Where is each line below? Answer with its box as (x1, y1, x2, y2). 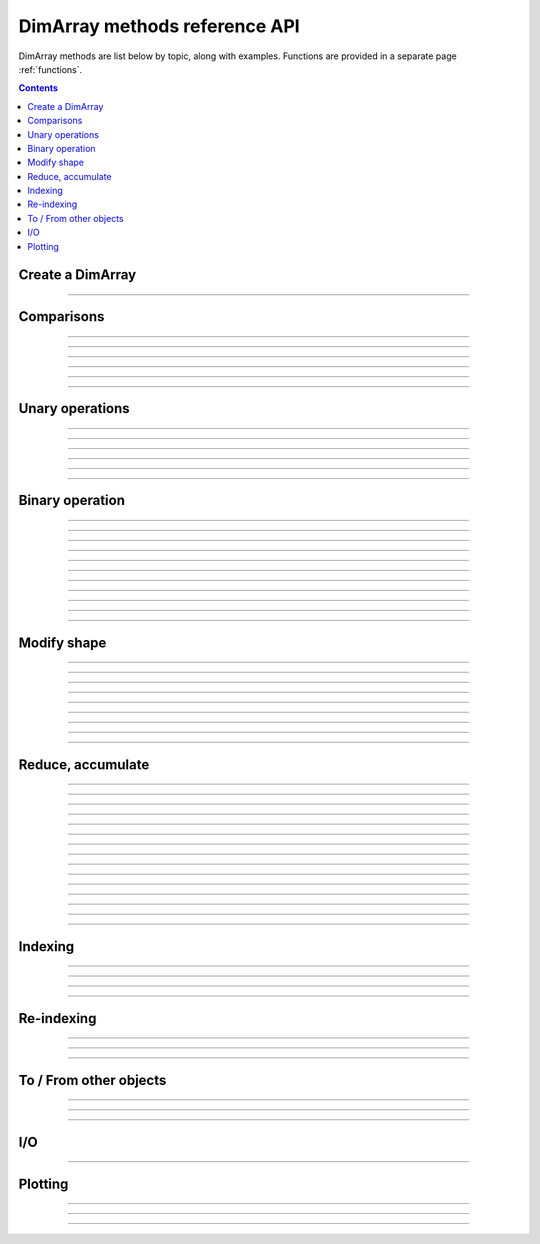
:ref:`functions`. (18, 63, 83, 75)
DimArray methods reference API (18, 15, 300, 37)
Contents (18, 82, 59, 94)
